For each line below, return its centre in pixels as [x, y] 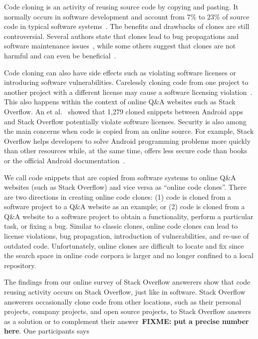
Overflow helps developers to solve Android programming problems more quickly [128, 141]
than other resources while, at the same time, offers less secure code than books [126, 151]
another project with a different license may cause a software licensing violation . [128, 92]
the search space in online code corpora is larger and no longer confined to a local [129, 255]
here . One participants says [47, 331]
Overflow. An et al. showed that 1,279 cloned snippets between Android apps [124, 111]
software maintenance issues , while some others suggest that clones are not [120, 46]
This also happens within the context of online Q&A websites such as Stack [120, 102]
